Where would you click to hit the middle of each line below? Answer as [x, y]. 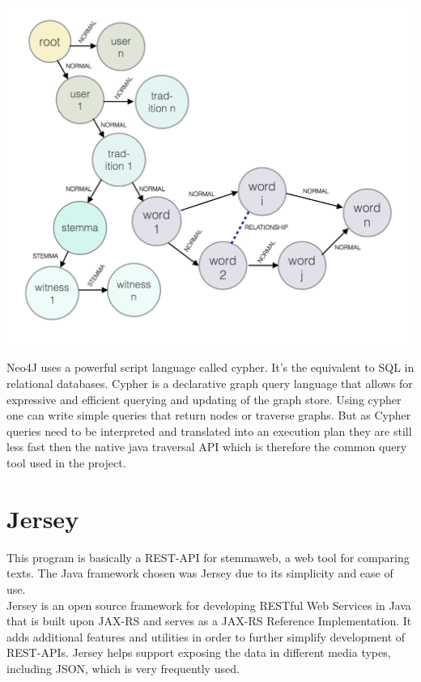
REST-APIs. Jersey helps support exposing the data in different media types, [199, 652]
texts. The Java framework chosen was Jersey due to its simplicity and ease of [200, 573]
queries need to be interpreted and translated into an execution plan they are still [209, 431]
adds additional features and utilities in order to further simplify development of [206, 636]
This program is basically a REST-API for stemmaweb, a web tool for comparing [208, 557]
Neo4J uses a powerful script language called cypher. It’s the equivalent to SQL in [210, 367]
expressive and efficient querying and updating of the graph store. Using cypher [204, 399]
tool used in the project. [66, 463]
